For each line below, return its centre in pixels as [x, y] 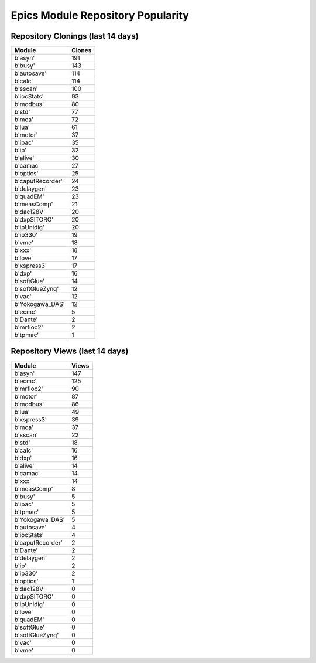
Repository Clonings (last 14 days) [75, 36]
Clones [81, 50]
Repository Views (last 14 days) [70, 351]
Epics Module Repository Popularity [100, 15]
